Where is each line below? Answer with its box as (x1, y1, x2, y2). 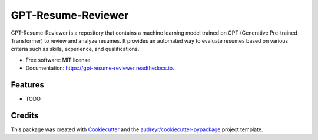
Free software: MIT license (25, 56, 91, 63)
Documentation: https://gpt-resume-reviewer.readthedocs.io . (25, 64, 174, 71)
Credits (11, 110, 39, 120)
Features (11, 80, 44, 90)
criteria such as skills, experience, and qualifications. (11, 46, 140, 53)
